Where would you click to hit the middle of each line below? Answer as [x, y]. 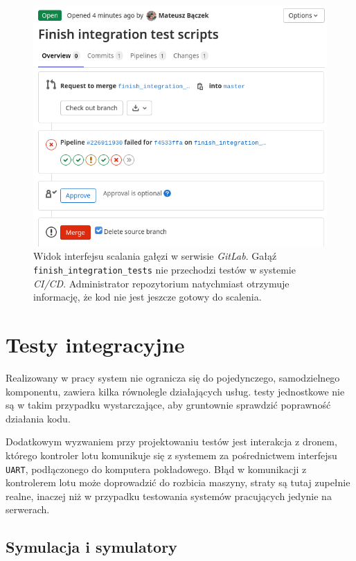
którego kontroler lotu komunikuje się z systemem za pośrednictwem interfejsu [171, 455]
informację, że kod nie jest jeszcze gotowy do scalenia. [148, 297]
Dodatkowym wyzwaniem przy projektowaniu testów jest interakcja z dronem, [171, 442]
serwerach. [28, 509]
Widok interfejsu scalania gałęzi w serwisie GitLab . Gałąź [155, 256]
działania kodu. [38, 418]
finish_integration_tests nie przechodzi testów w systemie [164, 269]
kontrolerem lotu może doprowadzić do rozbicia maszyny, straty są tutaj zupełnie [178, 482]
